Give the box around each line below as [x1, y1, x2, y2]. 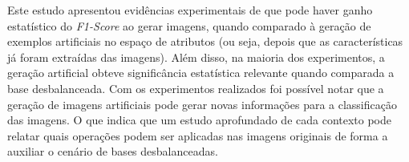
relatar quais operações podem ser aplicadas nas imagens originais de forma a [7, 127, 388, 144]
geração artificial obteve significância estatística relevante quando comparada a [7, 64, 395, 81]
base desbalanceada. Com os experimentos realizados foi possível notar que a [7, 79, 384, 96]
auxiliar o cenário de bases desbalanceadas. [7, 143, 218, 160]
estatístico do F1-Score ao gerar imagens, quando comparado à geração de [7, 17, 371, 34]
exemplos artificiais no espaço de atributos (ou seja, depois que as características [7, 33, 403, 50]
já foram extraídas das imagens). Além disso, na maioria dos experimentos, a [7, 48, 385, 65]
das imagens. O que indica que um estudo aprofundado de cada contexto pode [7, 111, 392, 128]
